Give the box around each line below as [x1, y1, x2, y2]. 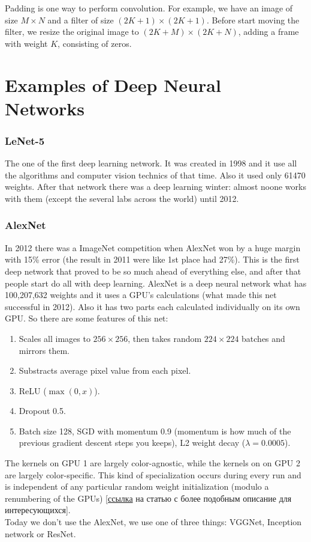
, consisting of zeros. [58, 37, 132, 49]
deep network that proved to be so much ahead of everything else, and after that [5, 264, 301, 277]
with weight [5, 37, 48, 49]
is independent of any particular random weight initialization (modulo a [5, 480, 269, 493]
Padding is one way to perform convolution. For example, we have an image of [5, 2, 293, 14]
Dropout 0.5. [19, 404, 66, 417]
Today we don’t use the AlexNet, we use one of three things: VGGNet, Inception [5, 516, 302, 528]
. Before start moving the [206, 13, 300, 26]
